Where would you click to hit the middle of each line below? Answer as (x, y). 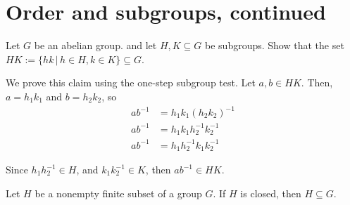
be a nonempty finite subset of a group (118, 193)
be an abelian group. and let (95, 45)
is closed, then (271, 193)
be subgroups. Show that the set (275, 45)
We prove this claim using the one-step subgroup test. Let (131, 82)
